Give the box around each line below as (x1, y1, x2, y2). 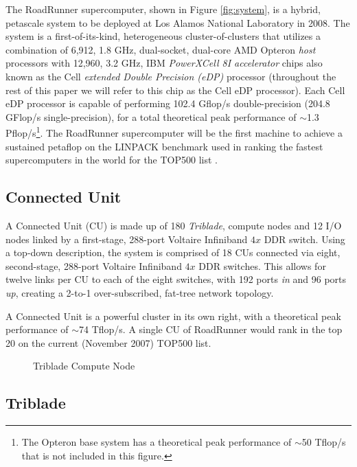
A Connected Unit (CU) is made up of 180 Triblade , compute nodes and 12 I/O (5, 218, 342, 232)
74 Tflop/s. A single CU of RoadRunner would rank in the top (78, 322, 343, 337)
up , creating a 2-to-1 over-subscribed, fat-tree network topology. (5, 285, 274, 299)
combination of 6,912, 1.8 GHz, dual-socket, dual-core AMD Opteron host (5, 42, 316, 56)
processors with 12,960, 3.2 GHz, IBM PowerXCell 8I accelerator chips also (5, 56, 323, 70)
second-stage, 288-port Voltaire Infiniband (5, 258, 182, 273)
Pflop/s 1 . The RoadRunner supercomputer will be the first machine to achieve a (5, 124, 343, 139)
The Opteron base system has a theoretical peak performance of (21, 435, 292, 449)
